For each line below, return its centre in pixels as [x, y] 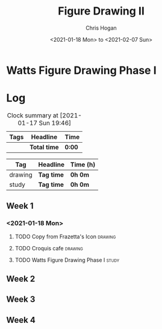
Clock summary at [33, 115]
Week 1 [20, 206]
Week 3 [21, 300]
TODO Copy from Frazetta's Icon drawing [65, 236]
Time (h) [83, 164]
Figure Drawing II [101, 11]
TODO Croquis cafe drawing [49, 248]
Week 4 [21, 320]
